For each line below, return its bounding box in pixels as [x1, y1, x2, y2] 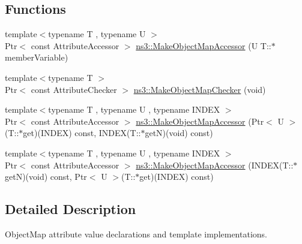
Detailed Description [5, 200, 136, 218]
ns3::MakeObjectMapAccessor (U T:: [136, 39, 271, 52]
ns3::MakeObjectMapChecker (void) [133, 83, 266, 95]
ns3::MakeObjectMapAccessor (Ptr [136, 115, 264, 127]
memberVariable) [5, 51, 68, 64]
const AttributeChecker [31, 83, 117, 95]
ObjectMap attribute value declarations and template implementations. [5, 227, 267, 240]
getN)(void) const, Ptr [5, 170, 87, 183]
